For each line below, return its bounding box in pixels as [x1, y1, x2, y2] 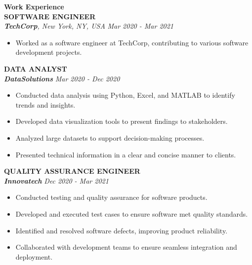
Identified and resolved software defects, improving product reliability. [15, 225, 228, 235]
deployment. [15, 251, 53, 262]
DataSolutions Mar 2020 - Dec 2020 [4, 73, 120, 83]
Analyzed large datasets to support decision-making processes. [15, 132, 205, 143]
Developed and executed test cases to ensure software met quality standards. [15, 208, 248, 219]
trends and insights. [15, 99, 76, 110]
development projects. [15, 47, 82, 57]
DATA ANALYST [4, 63, 67, 74]
